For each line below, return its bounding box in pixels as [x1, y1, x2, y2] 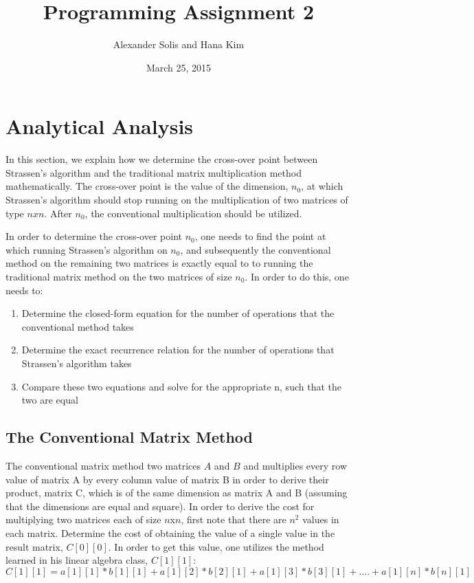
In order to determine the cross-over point [5, 229, 182, 243]
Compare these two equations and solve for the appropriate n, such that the [21, 379, 341, 393]
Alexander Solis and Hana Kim [113, 37, 245, 52]
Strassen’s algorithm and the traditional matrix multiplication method [5, 165, 302, 179]
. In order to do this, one [245, 269, 349, 283]
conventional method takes [21, 319, 134, 333]
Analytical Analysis [5, 112, 194, 140]
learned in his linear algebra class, [5, 553, 148, 567]
